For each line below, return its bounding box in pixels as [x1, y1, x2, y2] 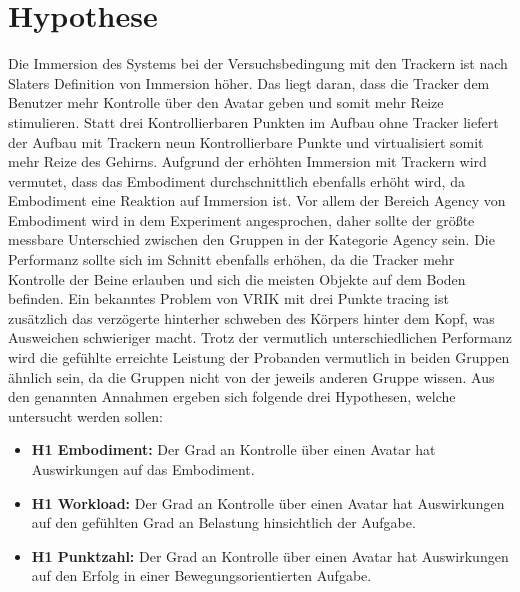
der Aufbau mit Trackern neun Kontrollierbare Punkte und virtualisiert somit [8, 131, 484, 152]
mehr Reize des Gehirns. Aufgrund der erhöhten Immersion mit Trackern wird [8, 151, 487, 172]
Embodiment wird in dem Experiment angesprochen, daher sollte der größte [8, 209, 475, 230]
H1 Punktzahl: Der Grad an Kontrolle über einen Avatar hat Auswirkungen [31, 545, 509, 566]
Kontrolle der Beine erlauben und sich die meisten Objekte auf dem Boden [8, 268, 466, 289]
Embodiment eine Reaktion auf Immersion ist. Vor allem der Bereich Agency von [8, 190, 506, 211]
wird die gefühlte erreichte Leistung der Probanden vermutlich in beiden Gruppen [8, 347, 510, 368]
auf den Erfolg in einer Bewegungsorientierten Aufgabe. [31, 565, 372, 586]
